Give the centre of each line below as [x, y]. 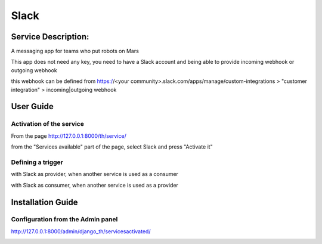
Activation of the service [48, 124]
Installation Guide [44, 202]
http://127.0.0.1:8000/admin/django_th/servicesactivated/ [81, 231]
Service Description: [50, 37]
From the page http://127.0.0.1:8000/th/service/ [69, 136]
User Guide [32, 106]
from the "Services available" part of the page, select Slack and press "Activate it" [112, 147]
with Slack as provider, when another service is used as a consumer [95, 174]
